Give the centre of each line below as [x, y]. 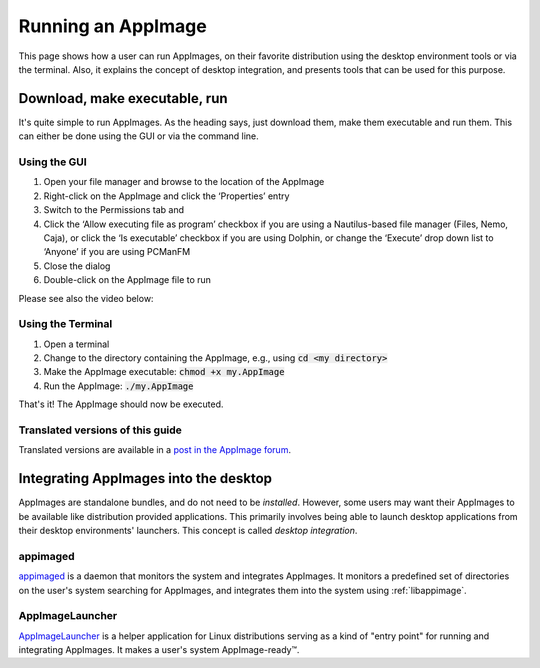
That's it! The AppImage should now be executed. [121, 404]
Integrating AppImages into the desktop [145, 478]
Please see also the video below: [86, 298]
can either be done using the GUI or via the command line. [138, 136]
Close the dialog [77, 266]
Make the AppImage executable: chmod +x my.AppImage [164, 372]
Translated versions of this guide [100, 430]
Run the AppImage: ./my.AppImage [118, 386]
